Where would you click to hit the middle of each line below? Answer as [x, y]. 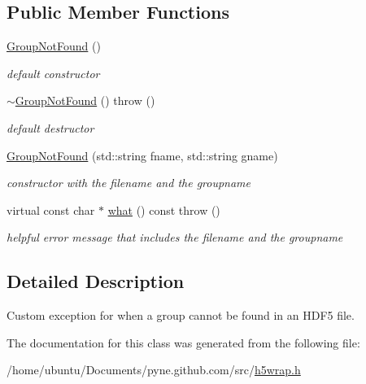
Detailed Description [96, 281]
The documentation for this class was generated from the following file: [183, 342]
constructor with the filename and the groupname [129, 183]
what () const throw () [164, 209]
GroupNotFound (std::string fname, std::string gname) [142, 155]
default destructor [50, 127]
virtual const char [51, 209]
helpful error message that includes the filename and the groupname [175, 237]
